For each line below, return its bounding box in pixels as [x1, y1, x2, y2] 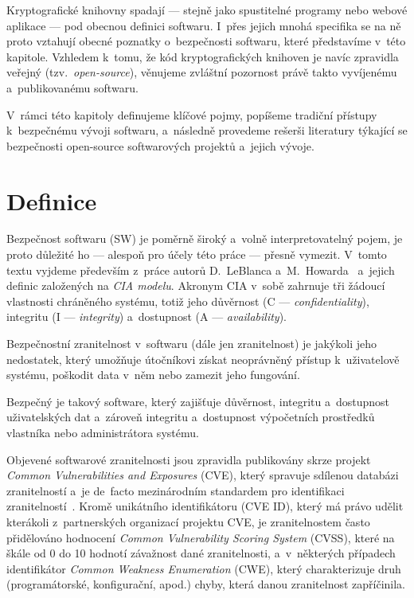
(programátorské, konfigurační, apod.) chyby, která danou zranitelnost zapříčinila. [6, 576, 406, 592]
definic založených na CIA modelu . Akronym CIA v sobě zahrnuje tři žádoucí [6, 277, 385, 294]
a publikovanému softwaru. [6, 79, 139, 96]
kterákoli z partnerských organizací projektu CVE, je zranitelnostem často [6, 513, 370, 530]
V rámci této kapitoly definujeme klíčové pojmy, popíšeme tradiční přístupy [6, 106, 377, 123]
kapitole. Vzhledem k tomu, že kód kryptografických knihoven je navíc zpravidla [6, 48, 399, 64]
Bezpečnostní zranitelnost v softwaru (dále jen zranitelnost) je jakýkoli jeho [6, 335, 377, 352]
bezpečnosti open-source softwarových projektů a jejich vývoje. [6, 137, 314, 154]
